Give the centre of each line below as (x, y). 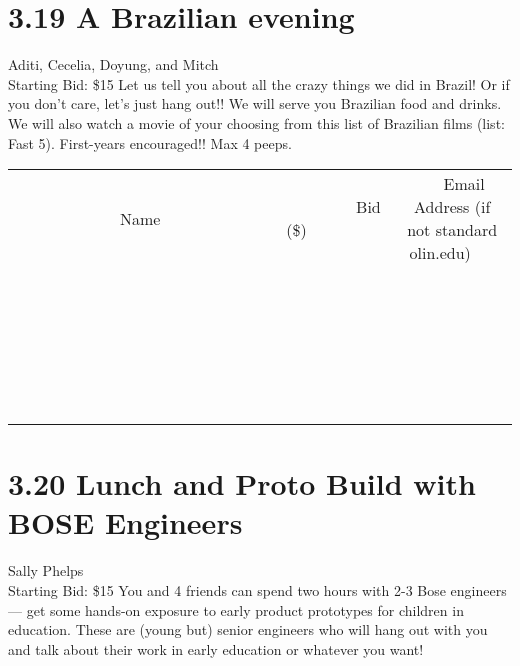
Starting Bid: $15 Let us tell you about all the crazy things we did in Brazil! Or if (259, 83)
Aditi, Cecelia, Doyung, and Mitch (113, 64)
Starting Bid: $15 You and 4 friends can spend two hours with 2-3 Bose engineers (257, 590)
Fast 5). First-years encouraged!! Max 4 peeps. (150, 142)
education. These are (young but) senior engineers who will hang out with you (248, 629)
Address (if (452, 207)
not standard (452, 230)
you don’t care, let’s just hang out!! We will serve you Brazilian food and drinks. (255, 103)
